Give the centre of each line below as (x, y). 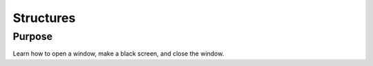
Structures (44, 18)
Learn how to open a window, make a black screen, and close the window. (118, 54)
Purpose (33, 36)
